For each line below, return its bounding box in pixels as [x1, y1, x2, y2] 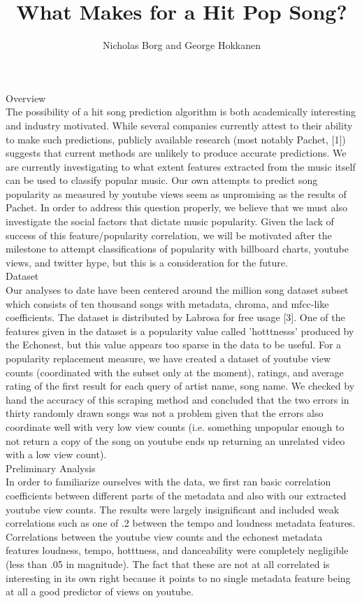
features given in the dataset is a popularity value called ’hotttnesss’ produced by [6, 323, 354, 338]
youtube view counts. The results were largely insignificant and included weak [6, 502, 340, 516]
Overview [6, 90, 46, 105]
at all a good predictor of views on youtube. [6, 584, 194, 599]
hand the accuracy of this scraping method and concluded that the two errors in [6, 392, 349, 406]
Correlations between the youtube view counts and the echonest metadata [6, 529, 323, 544]
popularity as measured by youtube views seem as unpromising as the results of [6, 186, 347, 201]
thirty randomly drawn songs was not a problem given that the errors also [6, 406, 324, 420]
